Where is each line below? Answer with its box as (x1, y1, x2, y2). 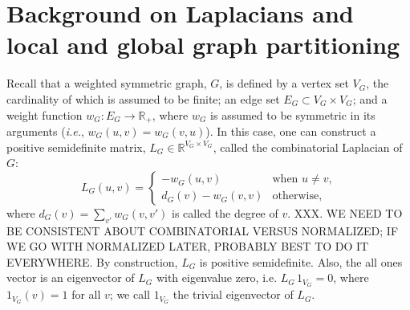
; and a (352, 90, 388, 107)
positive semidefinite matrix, (6, 138, 146, 155)
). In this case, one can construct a (205, 122, 376, 139)
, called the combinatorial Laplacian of (213, 138, 403, 155)
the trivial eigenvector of (173, 286, 294, 303)
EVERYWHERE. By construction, (6, 253, 178, 270)
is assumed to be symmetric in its (210, 106, 375, 123)
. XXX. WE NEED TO (287, 204, 403, 221)
